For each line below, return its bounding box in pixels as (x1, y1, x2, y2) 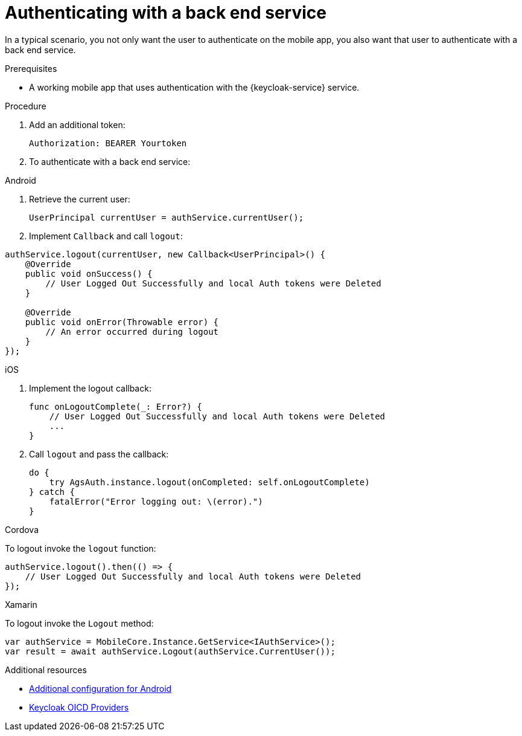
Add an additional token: (29, 119, 126, 130)
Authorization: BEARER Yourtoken (29, 138, 187, 148)
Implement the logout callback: (29, 383, 151, 393)
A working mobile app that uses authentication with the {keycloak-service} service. (29, 82, 360, 92)
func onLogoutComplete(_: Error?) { (29, 401, 202, 412)
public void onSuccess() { (25, 268, 153, 279)
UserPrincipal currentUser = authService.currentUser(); (29, 212, 304, 222)
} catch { (29, 486, 75, 497)
